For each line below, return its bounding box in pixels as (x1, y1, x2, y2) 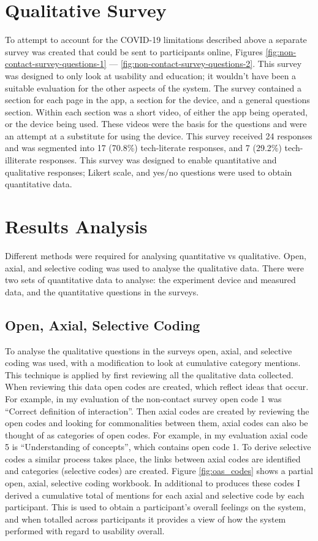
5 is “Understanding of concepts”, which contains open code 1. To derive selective (5, 440, 311, 453)
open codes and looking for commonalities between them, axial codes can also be (5, 416, 308, 429)
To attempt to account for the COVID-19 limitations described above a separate (5, 33, 307, 46)
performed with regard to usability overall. (5, 524, 165, 537)
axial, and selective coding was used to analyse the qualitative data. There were (5, 261, 305, 274)
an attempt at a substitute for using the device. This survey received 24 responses (5, 129, 312, 142)
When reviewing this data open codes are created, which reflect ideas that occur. (5, 380, 309, 393)
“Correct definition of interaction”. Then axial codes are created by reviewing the (5, 404, 309, 417)
